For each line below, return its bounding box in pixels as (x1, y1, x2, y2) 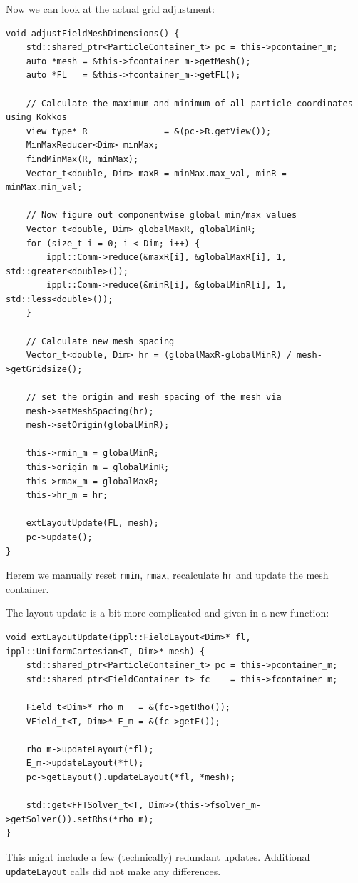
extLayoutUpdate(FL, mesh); (26, 518, 159, 529)
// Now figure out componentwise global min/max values (26, 210, 297, 221)
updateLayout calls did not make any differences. (6, 863, 221, 878)
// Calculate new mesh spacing (26, 336, 175, 346)
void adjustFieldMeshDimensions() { (6, 28, 180, 39)
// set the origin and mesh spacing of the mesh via (26, 392, 282, 403)
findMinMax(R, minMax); (26, 154, 139, 164)
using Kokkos (6, 112, 67, 123)
